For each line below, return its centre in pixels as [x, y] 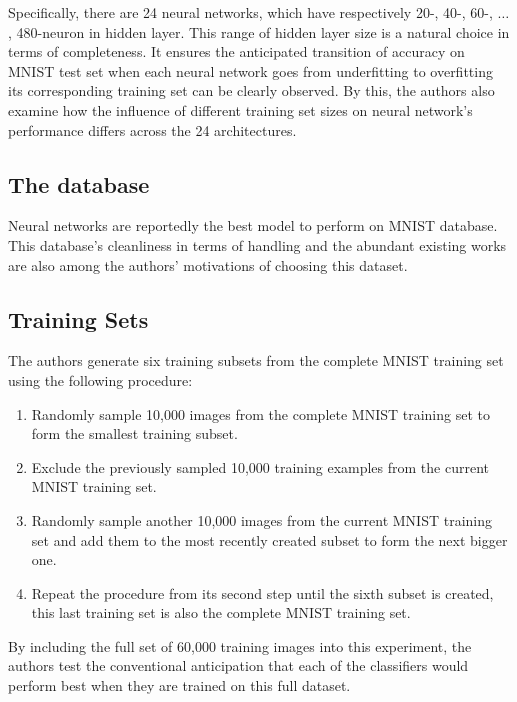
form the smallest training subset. [134, 433]
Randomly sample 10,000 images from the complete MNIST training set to [260, 413]
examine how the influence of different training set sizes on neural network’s [240, 109]
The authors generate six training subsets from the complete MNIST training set [256, 360]
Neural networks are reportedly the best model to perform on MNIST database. [253, 225]
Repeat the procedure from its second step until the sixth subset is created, [262, 592]
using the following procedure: [100, 379]
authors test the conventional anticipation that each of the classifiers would [238, 665]
